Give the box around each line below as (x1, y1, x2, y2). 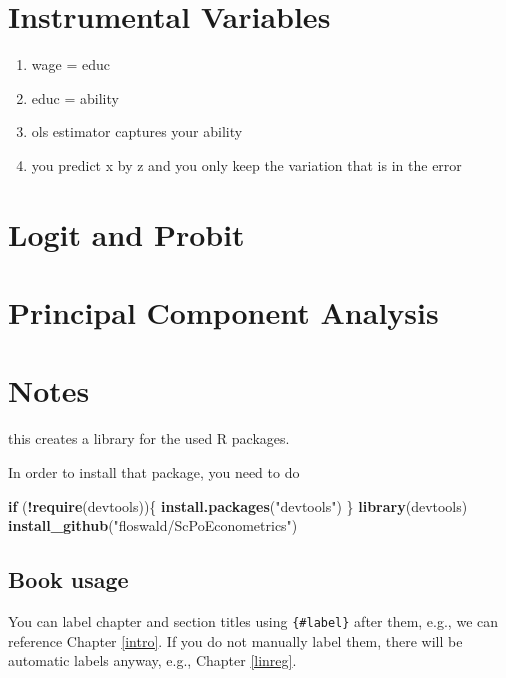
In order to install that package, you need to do (8, 461, 300, 482)
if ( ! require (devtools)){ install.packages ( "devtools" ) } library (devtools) (8, 495, 468, 516)
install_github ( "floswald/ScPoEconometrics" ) (8, 515, 298, 536)
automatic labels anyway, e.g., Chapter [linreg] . (8, 650, 297, 671)
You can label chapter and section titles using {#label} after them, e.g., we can (8, 610, 499, 631)
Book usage (8, 564, 129, 595)
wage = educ (31, 54, 110, 75)
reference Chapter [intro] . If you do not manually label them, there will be (8, 630, 463, 651)
